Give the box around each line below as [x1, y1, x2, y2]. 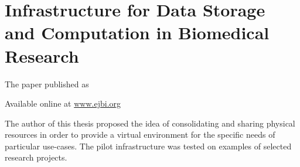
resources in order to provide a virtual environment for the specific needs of [5, 128, 275, 141]
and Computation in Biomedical [5, 21, 270, 45]
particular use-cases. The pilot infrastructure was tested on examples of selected [5, 139, 292, 152]
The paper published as [5, 77, 89, 90]
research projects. [5, 151, 67, 163]
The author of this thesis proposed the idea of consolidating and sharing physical [5, 117, 295, 129]
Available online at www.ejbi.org [5, 97, 121, 110]
